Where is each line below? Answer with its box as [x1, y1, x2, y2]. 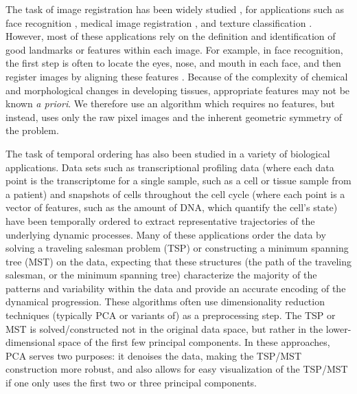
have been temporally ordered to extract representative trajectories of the [5, 213, 315, 228]
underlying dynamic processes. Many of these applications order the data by [5, 227, 326, 241]
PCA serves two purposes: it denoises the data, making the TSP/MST [5, 348, 302, 362]
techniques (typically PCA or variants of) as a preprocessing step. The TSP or [5, 308, 336, 322]
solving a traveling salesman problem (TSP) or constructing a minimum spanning [5, 241, 349, 255]
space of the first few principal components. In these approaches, [58, 335, 330, 349]
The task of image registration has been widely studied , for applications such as [5, 2, 344, 16]
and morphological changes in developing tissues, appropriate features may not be [5, 83, 350, 97]
